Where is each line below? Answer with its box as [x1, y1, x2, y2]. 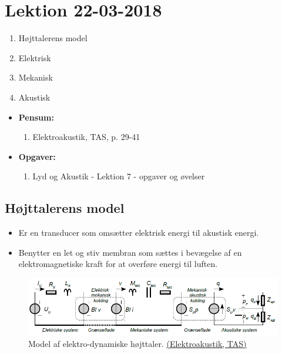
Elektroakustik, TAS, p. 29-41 [32, 131, 140, 143]
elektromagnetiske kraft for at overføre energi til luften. [18, 258, 218, 270]
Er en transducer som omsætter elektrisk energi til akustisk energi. [18, 226, 259, 239]
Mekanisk [18, 71, 53, 84]
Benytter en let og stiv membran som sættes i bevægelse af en [18, 246, 242, 258]
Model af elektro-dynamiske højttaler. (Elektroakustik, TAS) [28, 338, 247, 350]
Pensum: [18, 111, 54, 123]
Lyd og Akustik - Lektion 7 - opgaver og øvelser [32, 170, 205, 182]
